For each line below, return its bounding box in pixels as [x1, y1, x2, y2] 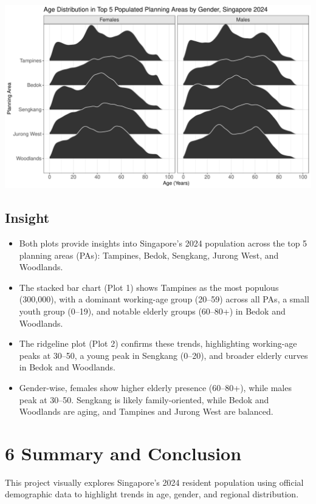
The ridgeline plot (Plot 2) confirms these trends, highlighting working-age [19, 337, 297, 350]
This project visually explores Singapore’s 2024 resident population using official [5, 475, 304, 488]
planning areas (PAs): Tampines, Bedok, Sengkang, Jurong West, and [19, 248, 279, 261]
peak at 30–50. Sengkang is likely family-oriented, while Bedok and [19, 393, 269, 406]
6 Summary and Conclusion [5, 440, 242, 465]
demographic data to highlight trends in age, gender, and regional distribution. [5, 488, 299, 500]
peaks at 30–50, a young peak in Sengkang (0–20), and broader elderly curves [19, 349, 308, 361]
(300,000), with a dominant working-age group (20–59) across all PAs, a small [19, 293, 309, 305]
